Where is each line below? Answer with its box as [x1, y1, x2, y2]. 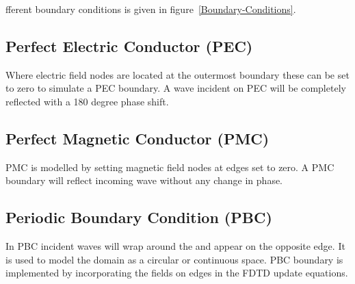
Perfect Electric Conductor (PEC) [5, 35, 253, 56]
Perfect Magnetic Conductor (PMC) [5, 127, 269, 149]
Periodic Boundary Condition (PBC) [5, 207, 272, 228]
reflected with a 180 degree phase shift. [5, 94, 169, 108]
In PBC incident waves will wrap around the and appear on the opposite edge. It [5, 239, 345, 253]
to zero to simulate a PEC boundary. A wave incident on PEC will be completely [5, 81, 346, 95]
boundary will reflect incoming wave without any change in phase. [5, 173, 283, 188]
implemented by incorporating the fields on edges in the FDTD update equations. [5, 266, 348, 280]
